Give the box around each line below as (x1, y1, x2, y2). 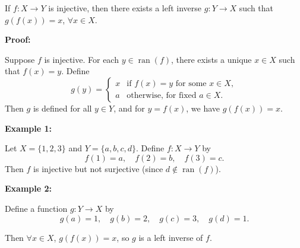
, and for (113, 101, 145, 114)
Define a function (5, 202, 68, 214)
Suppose (5, 53, 35, 65)
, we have (186, 101, 220, 114)
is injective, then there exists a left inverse (48, 2, 202, 14)
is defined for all (33, 101, 92, 114)
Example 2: (5, 182, 52, 195)
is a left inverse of (138, 231, 203, 243)
